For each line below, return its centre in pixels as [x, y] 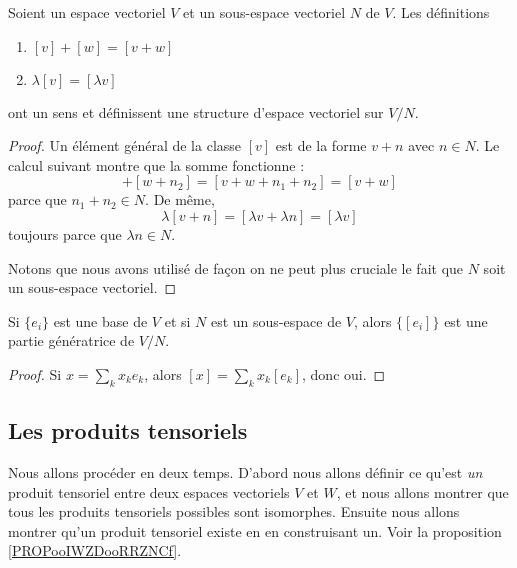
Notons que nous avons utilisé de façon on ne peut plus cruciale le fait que [236, 267]
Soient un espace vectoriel [87, 12]
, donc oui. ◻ [344, 373]
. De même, [180, 199]
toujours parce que [65, 233]
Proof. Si [35, 373]
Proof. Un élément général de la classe [125, 145]
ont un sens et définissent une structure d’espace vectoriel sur [196, 111]
